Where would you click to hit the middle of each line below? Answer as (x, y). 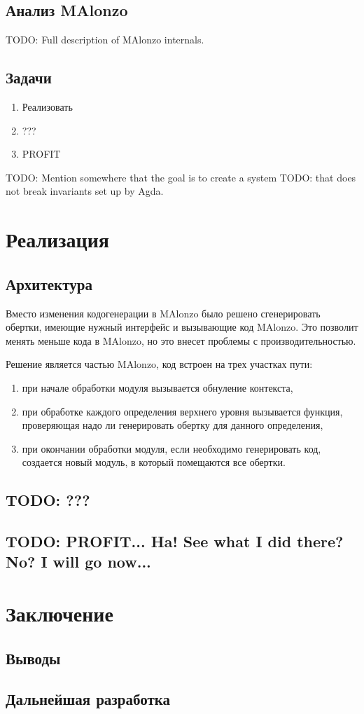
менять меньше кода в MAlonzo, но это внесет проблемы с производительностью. (181, 340)
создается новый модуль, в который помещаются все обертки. (154, 462)
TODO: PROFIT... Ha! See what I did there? (175, 541)
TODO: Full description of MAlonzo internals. (105, 40)
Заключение (59, 613)
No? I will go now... (78, 562)
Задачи (29, 77)
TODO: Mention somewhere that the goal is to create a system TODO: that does (181, 177)
